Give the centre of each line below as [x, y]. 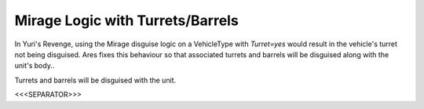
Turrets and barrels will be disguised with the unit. [95, 80]
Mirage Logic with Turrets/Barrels [126, 20]
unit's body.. [35, 66]
